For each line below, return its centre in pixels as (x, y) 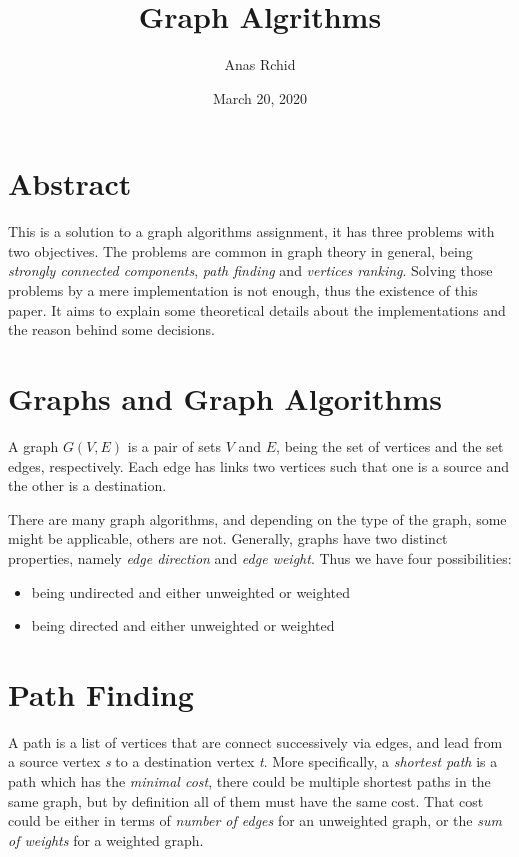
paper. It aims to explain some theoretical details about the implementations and (257, 309)
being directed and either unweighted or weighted (183, 625)
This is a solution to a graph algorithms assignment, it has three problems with (251, 231)
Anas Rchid (260, 64)
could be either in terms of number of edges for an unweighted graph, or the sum (255, 820)
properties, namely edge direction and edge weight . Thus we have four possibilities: (260, 557)
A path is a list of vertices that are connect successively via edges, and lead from (255, 741)
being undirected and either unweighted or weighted (191, 591)
